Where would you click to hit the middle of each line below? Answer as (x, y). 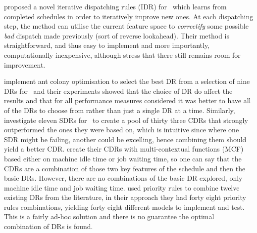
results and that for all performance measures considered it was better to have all (128, 100)
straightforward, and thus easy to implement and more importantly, (107, 45)
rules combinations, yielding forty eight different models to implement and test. (124, 207)
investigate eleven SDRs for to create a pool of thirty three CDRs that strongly (126, 120)
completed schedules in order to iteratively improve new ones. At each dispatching (129, 16)
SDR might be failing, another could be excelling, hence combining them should (125, 139)
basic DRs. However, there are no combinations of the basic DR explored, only (123, 178)
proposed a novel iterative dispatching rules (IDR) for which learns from (115, 6)
